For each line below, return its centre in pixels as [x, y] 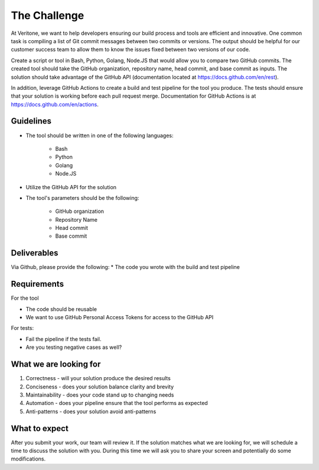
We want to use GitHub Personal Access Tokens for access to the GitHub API [120, 317]
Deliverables [35, 253]
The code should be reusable [61, 309]
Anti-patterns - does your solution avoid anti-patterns [91, 411]
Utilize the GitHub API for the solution [71, 187]
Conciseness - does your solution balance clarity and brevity [100, 387]
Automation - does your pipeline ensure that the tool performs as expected [117, 403]
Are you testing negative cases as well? [74, 347]
